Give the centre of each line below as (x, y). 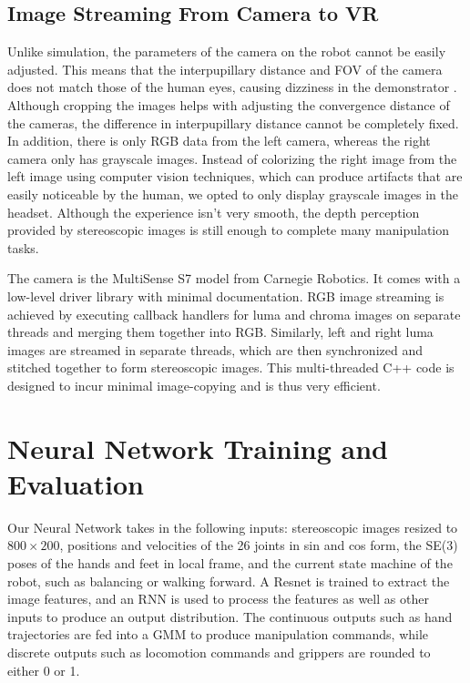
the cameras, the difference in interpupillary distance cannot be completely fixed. (233, 122)
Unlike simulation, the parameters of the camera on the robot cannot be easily (227, 51)
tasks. (23, 247)
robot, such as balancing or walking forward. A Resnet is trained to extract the (229, 581)
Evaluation (76, 483)
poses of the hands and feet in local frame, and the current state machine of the (230, 562)
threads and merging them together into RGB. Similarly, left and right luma (220, 332)
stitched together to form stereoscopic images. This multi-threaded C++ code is (231, 367)
